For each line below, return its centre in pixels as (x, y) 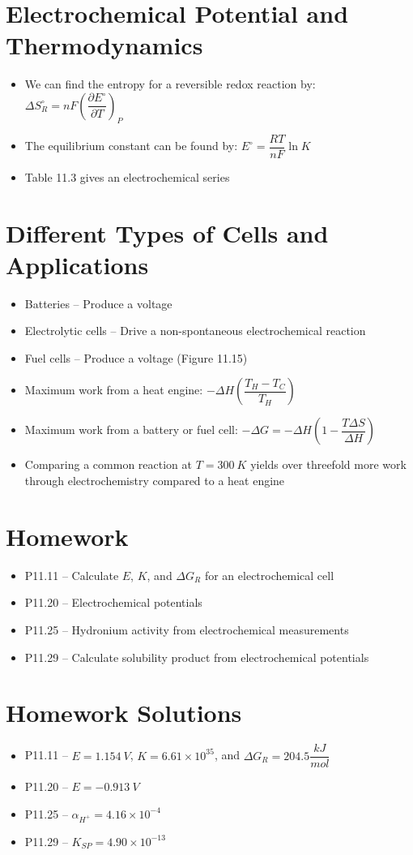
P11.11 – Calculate (72, 575)
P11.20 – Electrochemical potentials (113, 602)
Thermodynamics (104, 45)
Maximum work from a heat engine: (114, 390)
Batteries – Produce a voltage (98, 303)
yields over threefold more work (328, 464)
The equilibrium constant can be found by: (131, 146)
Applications (77, 264)
